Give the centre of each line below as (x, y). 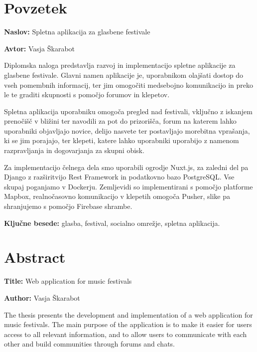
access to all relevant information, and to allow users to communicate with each (126, 334)
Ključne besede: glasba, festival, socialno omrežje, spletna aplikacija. (112, 223)
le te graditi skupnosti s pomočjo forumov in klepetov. (87, 94)
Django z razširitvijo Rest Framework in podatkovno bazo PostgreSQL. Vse (119, 177)
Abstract (35, 257)
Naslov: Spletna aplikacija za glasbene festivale (77, 32)
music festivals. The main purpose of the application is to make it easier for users (128, 324)
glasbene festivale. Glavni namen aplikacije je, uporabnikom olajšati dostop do (124, 75)
